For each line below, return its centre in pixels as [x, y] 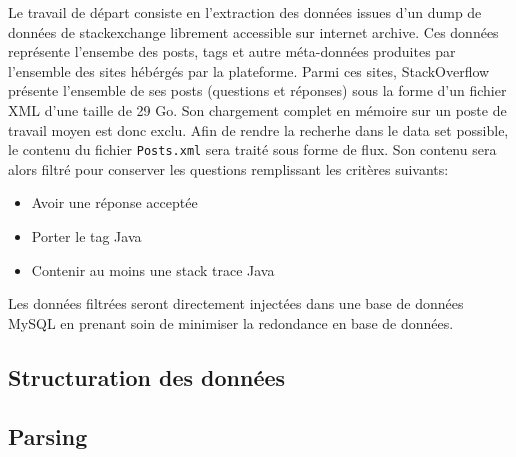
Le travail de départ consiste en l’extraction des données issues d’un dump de [245, 12]
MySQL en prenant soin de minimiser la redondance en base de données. [231, 322]
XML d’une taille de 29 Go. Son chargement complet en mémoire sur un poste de [257, 109]
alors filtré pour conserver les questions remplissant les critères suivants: [228, 168]
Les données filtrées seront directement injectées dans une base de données [236, 303]
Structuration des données [147, 376]
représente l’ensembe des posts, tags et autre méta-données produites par [232, 51]
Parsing [48, 435]
